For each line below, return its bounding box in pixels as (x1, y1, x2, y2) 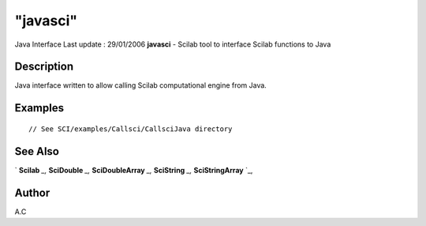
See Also (14, 145, 59, 158)
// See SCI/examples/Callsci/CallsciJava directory (28, 124, 233, 134)
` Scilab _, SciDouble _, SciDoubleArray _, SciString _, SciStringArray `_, (14, 165, 253, 175)
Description (14, 60, 74, 73)
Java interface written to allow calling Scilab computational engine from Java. (14, 81, 267, 90)
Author (14, 186, 50, 199)
